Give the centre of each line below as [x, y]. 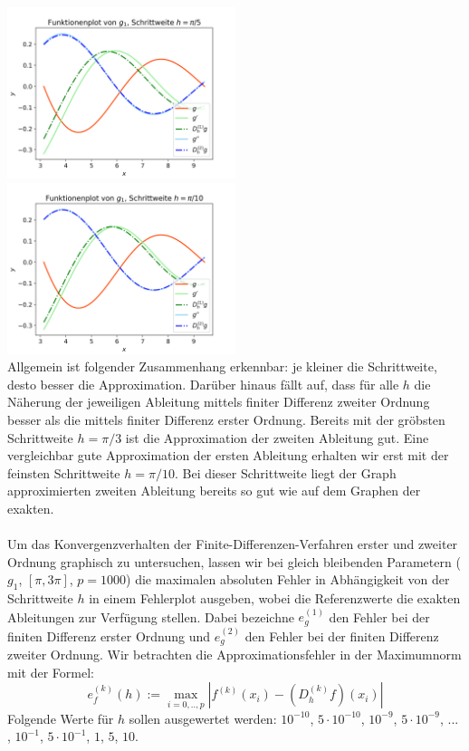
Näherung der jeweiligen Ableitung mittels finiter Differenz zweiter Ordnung [219, 402]
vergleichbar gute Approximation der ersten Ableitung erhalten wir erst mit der [228, 455]
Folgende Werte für [61, 718]
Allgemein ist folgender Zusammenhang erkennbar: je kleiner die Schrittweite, [222, 366]
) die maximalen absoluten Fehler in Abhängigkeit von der [288, 579]
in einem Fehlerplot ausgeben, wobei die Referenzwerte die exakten [275, 598]
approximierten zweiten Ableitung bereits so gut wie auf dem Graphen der [214, 491]
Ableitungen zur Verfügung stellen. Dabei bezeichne [151, 616]
